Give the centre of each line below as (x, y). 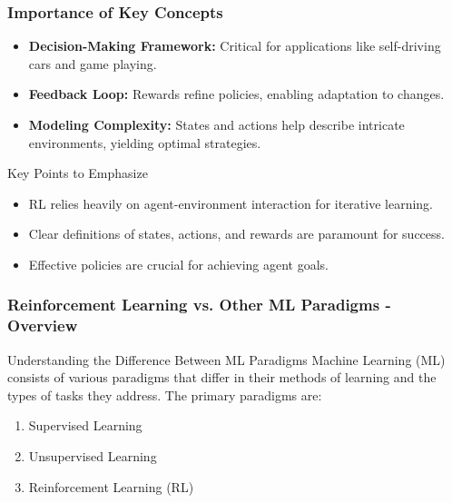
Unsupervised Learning (93, 456)
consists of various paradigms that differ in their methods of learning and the (222, 377)
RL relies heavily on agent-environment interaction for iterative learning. (231, 203)
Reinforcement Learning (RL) (111, 486)
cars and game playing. (93, 63)
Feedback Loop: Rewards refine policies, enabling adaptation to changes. (236, 94)
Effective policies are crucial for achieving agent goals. (179, 264)
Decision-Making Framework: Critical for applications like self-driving (235, 46)
